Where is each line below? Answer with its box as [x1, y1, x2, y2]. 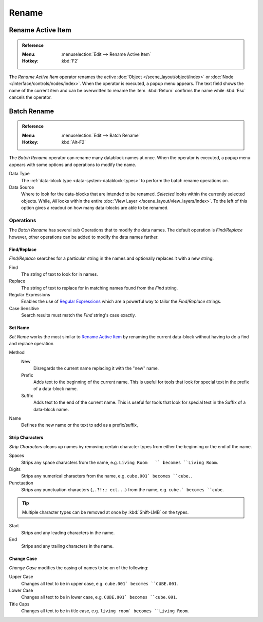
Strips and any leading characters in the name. [21, 530, 115, 536]
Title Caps [9, 601, 30, 607]
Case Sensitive [9, 305, 39, 311]
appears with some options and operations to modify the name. [9, 162, 136, 167]
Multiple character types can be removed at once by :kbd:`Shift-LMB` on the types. [22, 509, 189, 515]
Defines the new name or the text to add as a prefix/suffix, [21, 422, 138, 428]
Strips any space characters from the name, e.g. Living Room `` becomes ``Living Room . [21, 459, 218, 465]
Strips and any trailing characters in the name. [21, 543, 114, 549]
